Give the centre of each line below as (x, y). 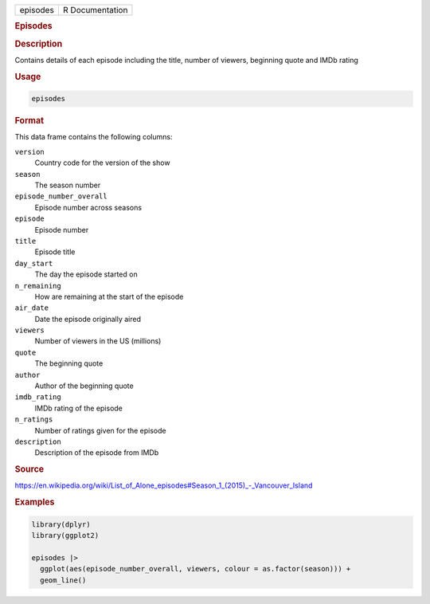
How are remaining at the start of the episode (109, 296)
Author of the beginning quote (84, 386)
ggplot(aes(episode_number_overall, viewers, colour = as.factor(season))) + (195, 569)
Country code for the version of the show (102, 163)
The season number (68, 185)
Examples (35, 502)
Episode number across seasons (88, 207)
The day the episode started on (86, 274)
